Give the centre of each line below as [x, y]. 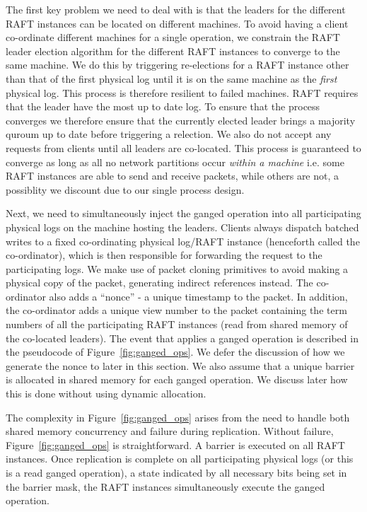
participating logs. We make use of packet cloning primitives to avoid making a [177, 268]
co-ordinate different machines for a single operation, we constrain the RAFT [173, 37]
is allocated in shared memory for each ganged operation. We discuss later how [177, 379]
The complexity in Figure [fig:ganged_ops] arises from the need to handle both [178, 417]
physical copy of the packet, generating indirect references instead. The [159, 283]
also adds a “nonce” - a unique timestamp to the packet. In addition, [198, 296]
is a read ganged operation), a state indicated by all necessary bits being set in [176, 472]
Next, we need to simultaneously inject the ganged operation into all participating [183, 213]
